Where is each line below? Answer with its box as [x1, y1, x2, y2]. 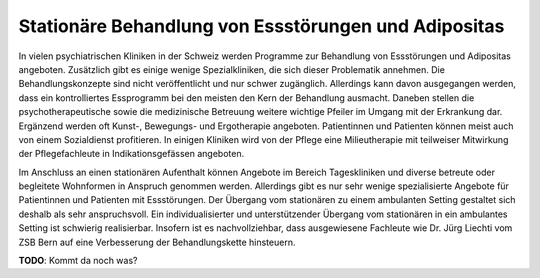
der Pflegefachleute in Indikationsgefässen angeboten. [18, 148, 245, 160]
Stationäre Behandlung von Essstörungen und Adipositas [18, 15, 505, 37]
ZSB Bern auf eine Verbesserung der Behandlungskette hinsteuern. [18, 236, 296, 248]
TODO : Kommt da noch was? [18, 255, 138, 267]
